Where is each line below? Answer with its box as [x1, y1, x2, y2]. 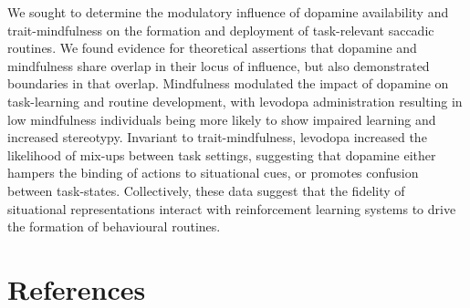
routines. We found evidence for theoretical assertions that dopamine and [7, 38, 417, 57]
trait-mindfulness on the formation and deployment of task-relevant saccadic [7, 20, 434, 39]
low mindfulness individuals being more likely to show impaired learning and [7, 109, 436, 128]
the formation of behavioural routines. [7, 217, 221, 236]
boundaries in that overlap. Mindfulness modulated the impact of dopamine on [7, 74, 449, 93]
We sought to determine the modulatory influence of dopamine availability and [7, 3, 449, 21]
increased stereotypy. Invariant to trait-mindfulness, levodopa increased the [7, 128, 427, 147]
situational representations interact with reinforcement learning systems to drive [7, 199, 456, 218]
